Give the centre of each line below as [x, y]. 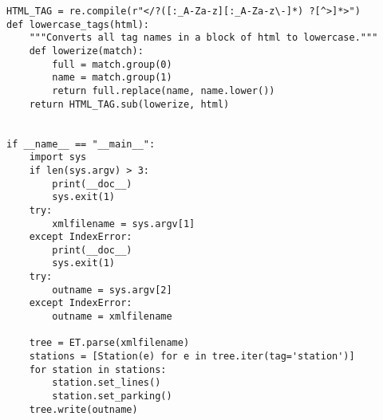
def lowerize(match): [86, 51]
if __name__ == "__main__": [81, 144]
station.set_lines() [107, 383]
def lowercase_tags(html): [78, 24]
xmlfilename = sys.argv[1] [124, 224]
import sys [58, 157]
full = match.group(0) [112, 64]
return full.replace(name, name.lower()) [164, 90]
